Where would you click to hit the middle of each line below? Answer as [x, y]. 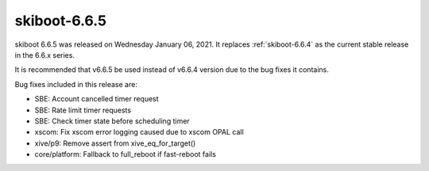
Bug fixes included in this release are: [76, 84]
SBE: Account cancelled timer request [97, 99]
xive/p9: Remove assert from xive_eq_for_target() [115, 143]
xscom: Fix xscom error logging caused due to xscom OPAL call [139, 132]
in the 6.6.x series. [45, 55]
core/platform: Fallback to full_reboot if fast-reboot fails [125, 154]
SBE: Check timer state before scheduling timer [112, 121]
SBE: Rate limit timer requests [83, 110]
